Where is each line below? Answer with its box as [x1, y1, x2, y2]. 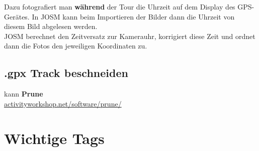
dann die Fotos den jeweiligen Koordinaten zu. [4, 40, 147, 51]
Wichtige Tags [4, 127, 105, 148]
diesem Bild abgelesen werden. [4, 21, 98, 31]
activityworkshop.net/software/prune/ [4, 98, 122, 108]
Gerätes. [4, 11, 30, 21]
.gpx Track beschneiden [4, 65, 128, 80]
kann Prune [4, 88, 43, 99]
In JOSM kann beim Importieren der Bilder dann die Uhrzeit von [32, 11, 235, 21]
